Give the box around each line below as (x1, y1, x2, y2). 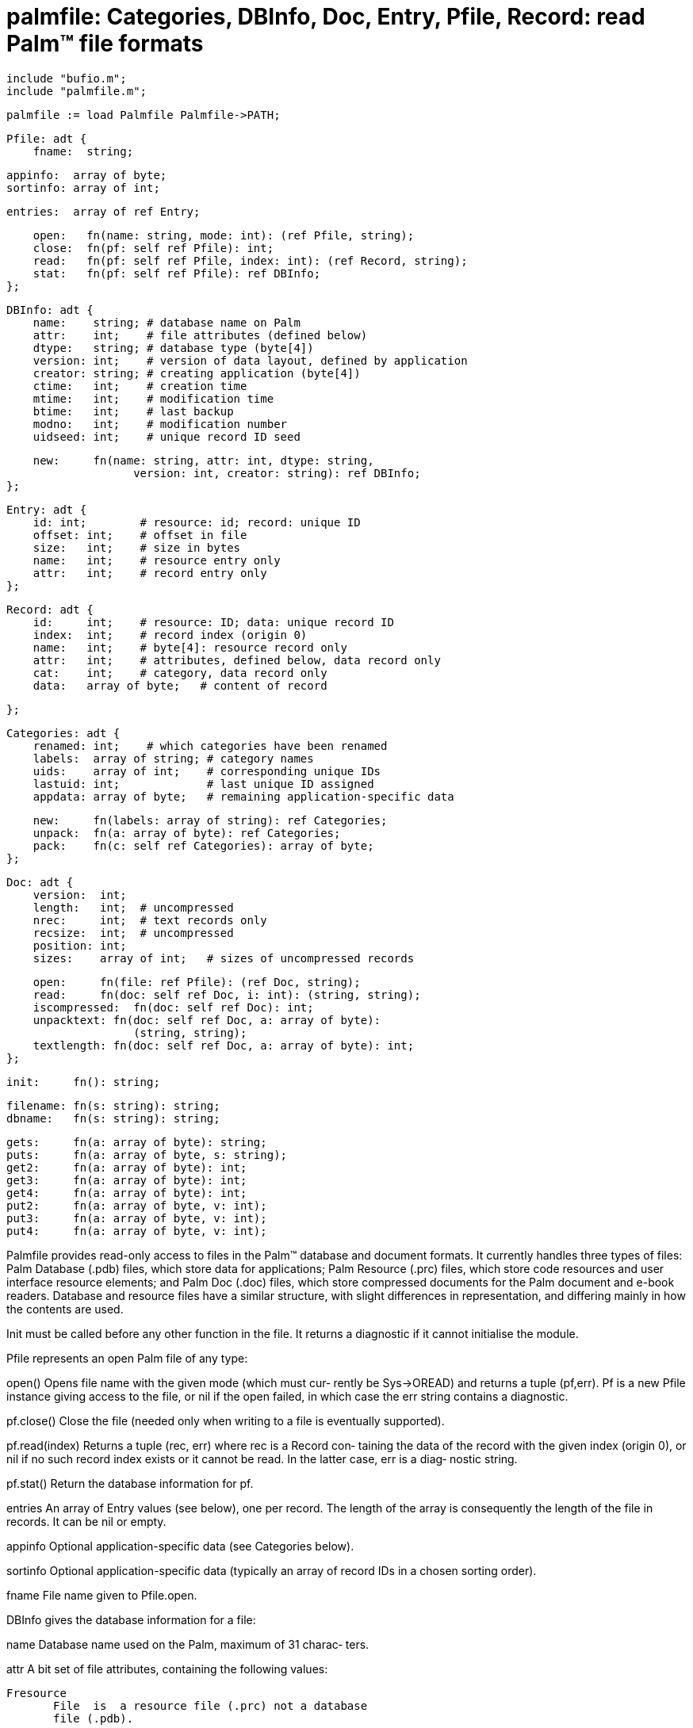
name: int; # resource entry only (33, 553, 281, 567)
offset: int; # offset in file (33, 528, 247, 541)
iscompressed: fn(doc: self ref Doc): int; (33, 1000, 314, 1014)
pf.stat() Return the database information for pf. (6, 1476, 254, 1490)
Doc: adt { (6, 875, 74, 889)
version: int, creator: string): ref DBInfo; (133, 466, 421, 480)
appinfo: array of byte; (6, 168, 167, 182)
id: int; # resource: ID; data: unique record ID (33, 615, 394, 629)
